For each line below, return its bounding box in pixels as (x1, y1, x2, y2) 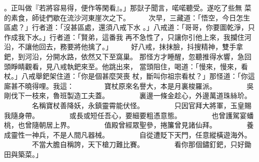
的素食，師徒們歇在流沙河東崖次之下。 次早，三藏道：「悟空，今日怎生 (4, 12, 250, 22)
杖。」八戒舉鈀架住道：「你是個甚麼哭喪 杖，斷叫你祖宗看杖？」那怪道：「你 (4, 71, 248, 81)
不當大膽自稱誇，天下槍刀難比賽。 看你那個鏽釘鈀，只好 (31, 139, 244, 150)
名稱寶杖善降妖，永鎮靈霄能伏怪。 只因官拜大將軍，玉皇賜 (31, 100, 251, 110)
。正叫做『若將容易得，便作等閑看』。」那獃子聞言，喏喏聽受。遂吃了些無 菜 (4, 2, 251, 12)
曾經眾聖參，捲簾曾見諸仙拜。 (118, 120, 216, 130)
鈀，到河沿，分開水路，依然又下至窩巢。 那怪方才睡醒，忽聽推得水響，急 (4, 51, 244, 61)
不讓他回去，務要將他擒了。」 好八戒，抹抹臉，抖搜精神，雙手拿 (17, 41, 243, 52)
